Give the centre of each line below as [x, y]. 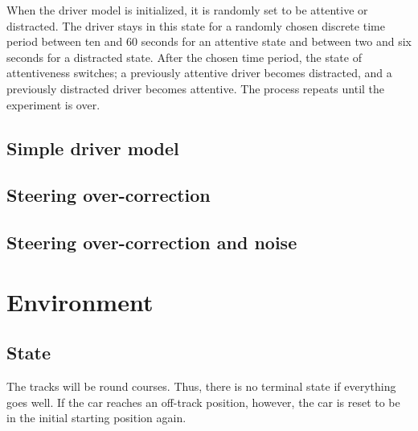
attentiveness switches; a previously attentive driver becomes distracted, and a [199, 73]
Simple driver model [93, 148]
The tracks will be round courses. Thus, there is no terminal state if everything [201, 386]
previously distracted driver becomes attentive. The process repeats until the [196, 88]
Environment [80, 301]
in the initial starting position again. [96, 418]
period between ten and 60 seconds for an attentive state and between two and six [209, 41]
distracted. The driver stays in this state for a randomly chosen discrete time [196, 25]
